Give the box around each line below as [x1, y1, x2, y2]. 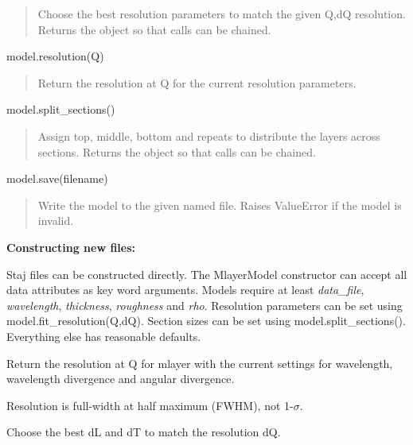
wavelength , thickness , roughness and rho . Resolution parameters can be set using [6, 296, 403, 313]
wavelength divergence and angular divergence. [6, 370, 235, 387]
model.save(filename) [6, 170, 108, 187]
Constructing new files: [6, 238, 135, 255]
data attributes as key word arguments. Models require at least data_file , [6, 281, 364, 298]
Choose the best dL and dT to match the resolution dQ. [6, 424, 281, 440]
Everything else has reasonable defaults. [6, 327, 201, 344]
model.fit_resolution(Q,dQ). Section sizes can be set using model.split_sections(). [6, 312, 406, 329]
